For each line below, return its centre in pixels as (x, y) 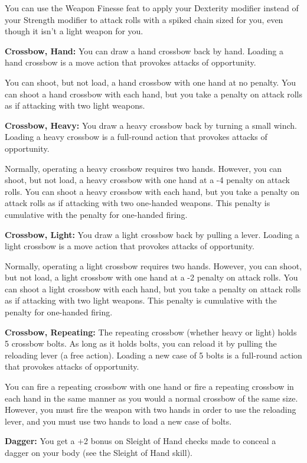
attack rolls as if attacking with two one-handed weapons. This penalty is (138, 203)
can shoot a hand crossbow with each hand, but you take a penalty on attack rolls (153, 94)
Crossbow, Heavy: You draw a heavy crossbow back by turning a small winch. (151, 125)
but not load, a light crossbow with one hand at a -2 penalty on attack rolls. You (151, 277)
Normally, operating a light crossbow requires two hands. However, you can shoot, (153, 265)
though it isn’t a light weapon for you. (74, 31)
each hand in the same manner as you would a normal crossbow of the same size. (151, 398)
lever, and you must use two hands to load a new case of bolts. (118, 421)
